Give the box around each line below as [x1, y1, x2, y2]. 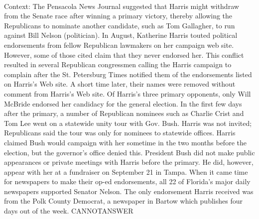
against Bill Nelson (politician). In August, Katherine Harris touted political [4, 30, 238, 40]
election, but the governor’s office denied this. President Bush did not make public [4, 147, 255, 157]
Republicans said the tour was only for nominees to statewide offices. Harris [4, 127, 236, 138]
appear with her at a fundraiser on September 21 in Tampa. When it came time [4, 166, 248, 177]
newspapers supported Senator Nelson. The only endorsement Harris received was [4, 186, 254, 196]
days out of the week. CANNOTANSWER [4, 206, 133, 216]
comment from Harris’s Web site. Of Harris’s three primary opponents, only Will [4, 88, 251, 99]
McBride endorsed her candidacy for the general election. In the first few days [4, 98, 242, 109]
